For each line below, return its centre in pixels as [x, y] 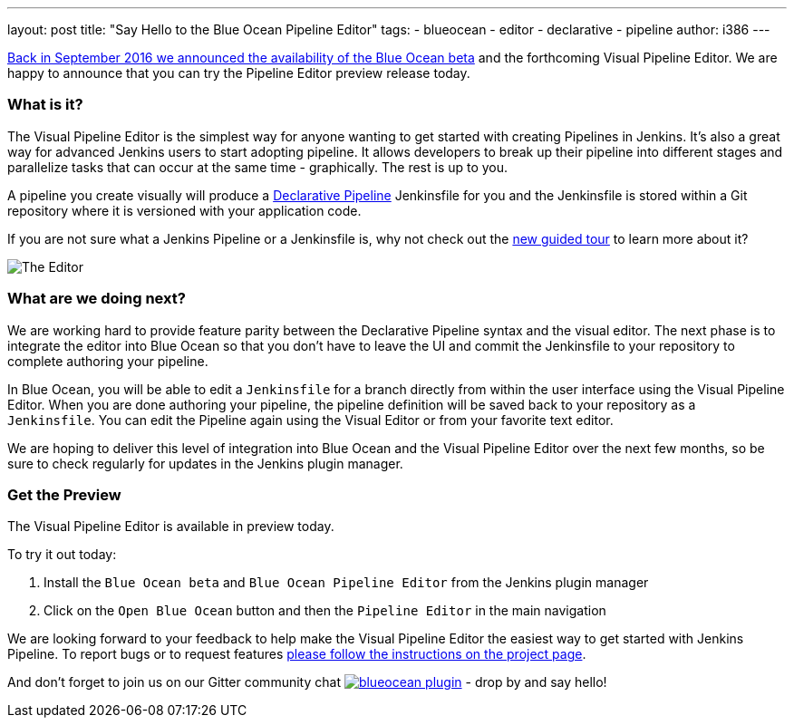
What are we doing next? [97, 299]
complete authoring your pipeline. [108, 361]
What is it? [45, 105]
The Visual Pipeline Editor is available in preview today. [171, 527]
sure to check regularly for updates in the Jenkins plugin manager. [205, 463]
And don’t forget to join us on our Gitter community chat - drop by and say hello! [307, 682]
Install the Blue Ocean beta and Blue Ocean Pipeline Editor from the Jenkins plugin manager [346, 583]
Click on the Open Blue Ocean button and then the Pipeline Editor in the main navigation [325, 611]
